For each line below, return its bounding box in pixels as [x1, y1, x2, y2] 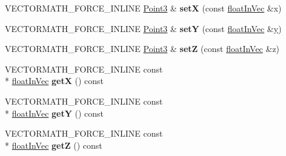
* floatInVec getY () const [5, 106, 104, 119]
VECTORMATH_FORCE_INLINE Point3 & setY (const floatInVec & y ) [5, 22, 282, 34]
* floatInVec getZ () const [5, 138, 102, 151]
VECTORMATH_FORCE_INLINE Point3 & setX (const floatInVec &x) [5, 2, 282, 14]
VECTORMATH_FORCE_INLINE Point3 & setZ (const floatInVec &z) [5, 42, 280, 55]
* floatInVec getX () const [5, 74, 104, 87]
